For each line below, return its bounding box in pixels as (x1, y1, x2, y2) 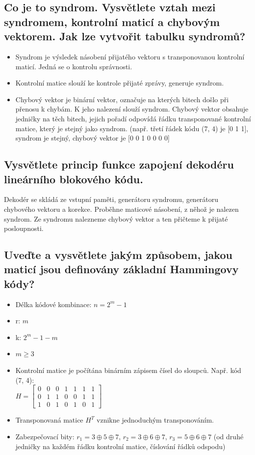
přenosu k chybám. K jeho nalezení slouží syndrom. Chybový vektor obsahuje (15, 104, 249, 114)
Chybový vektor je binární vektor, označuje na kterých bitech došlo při (15, 94, 229, 104)
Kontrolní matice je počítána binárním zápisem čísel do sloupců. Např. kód (15, 365, 241, 375)
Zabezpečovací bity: (15, 431, 75, 441)
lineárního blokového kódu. (4, 171, 143, 186)
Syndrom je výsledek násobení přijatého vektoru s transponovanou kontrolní (15, 51, 245, 61)
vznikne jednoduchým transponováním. (97, 415, 214, 425)
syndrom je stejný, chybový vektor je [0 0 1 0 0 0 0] (15, 133, 170, 143)
